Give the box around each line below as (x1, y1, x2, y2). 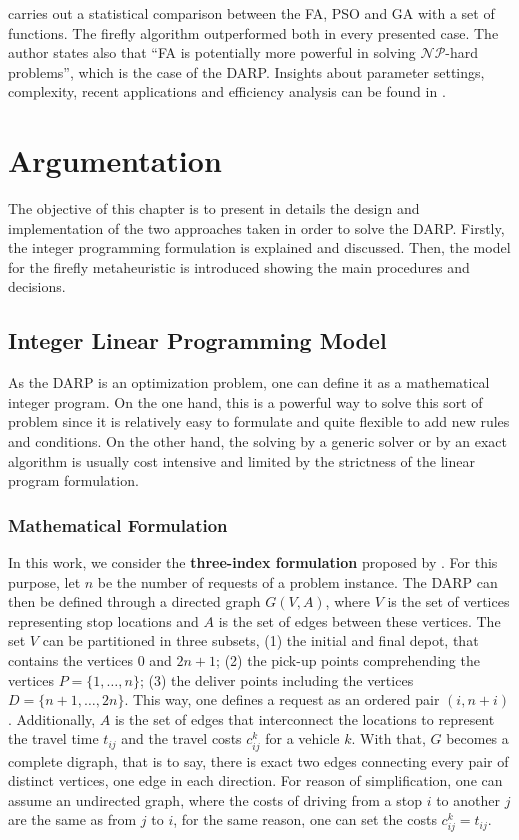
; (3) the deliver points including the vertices (139, 669, 414, 690)
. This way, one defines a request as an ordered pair (124, 689, 440, 710)
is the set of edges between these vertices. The (218, 610, 501, 631)
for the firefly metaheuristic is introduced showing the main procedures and (8, 256, 470, 277)
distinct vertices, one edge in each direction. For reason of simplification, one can (8, 770, 503, 791)
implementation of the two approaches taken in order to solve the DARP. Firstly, (8, 217, 505, 238)
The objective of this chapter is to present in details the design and (8, 198, 420, 219)
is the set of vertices (387, 591, 510, 612)
